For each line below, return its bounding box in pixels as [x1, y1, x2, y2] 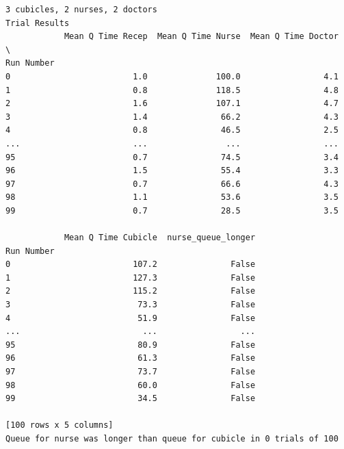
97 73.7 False [5, 367, 256, 377]
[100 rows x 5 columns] [5, 420, 114, 431]
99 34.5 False [5, 394, 256, 404]
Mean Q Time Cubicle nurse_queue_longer [64, 233, 256, 243]
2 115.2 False [5, 286, 256, 296]
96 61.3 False [5, 353, 256, 363]
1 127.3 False [5, 272, 256, 283]
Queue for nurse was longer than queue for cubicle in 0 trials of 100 [5, 434, 339, 444]
